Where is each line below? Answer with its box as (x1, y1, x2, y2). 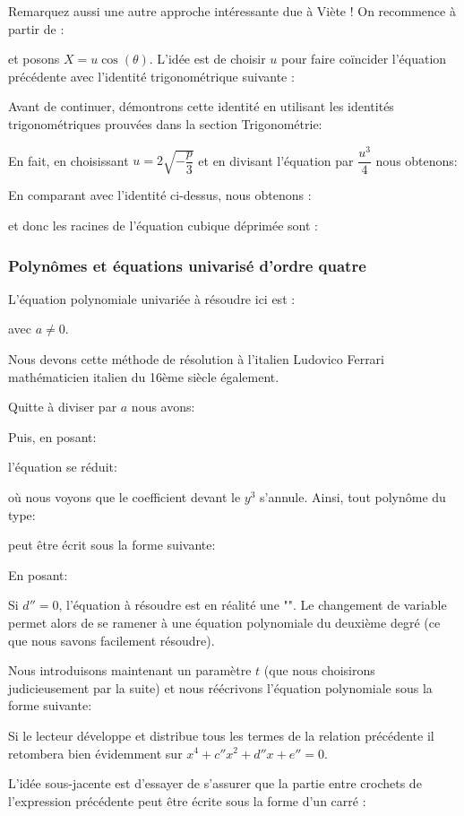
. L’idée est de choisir (149, 49, 266, 68)
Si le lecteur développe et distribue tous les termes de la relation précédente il (8, 725, 434, 744)
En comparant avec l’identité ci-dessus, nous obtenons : (8, 186, 312, 204)
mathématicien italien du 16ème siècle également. (8, 367, 279, 386)
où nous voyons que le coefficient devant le (8, 487, 241, 506)
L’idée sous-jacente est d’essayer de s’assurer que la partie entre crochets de (8, 774, 422, 793)
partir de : (8, 19, 64, 38)
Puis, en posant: (8, 427, 97, 446)
